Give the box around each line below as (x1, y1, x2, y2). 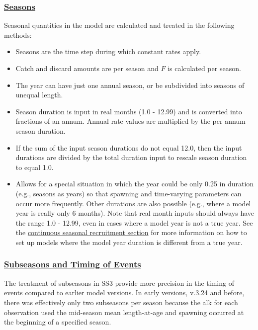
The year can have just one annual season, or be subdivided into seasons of (15, 80, 245, 90)
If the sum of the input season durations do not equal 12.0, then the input (15, 142, 242, 153)
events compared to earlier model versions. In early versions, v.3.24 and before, (4, 287, 245, 298)
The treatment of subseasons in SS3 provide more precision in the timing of (4, 277, 234, 288)
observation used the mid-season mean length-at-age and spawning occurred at (4, 307, 244, 317)
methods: (4, 29, 32, 40)
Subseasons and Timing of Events (4, 258, 141, 270)
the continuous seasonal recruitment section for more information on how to (15, 227, 247, 238)
